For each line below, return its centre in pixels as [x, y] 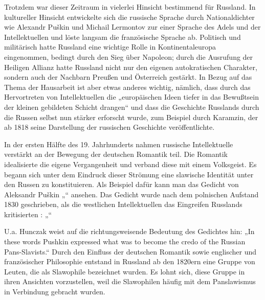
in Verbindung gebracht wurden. [55, 292]
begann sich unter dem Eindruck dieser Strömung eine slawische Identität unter [129, 174]
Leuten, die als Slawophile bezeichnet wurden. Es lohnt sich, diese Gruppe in [125, 271]
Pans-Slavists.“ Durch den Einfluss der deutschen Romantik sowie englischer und [130, 251]
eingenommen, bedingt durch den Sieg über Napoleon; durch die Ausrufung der [129, 56]
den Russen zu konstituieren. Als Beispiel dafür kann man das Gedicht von [122, 184]
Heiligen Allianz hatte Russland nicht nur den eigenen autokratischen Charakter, [131, 67]
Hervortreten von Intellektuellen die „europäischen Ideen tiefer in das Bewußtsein [131, 97]
